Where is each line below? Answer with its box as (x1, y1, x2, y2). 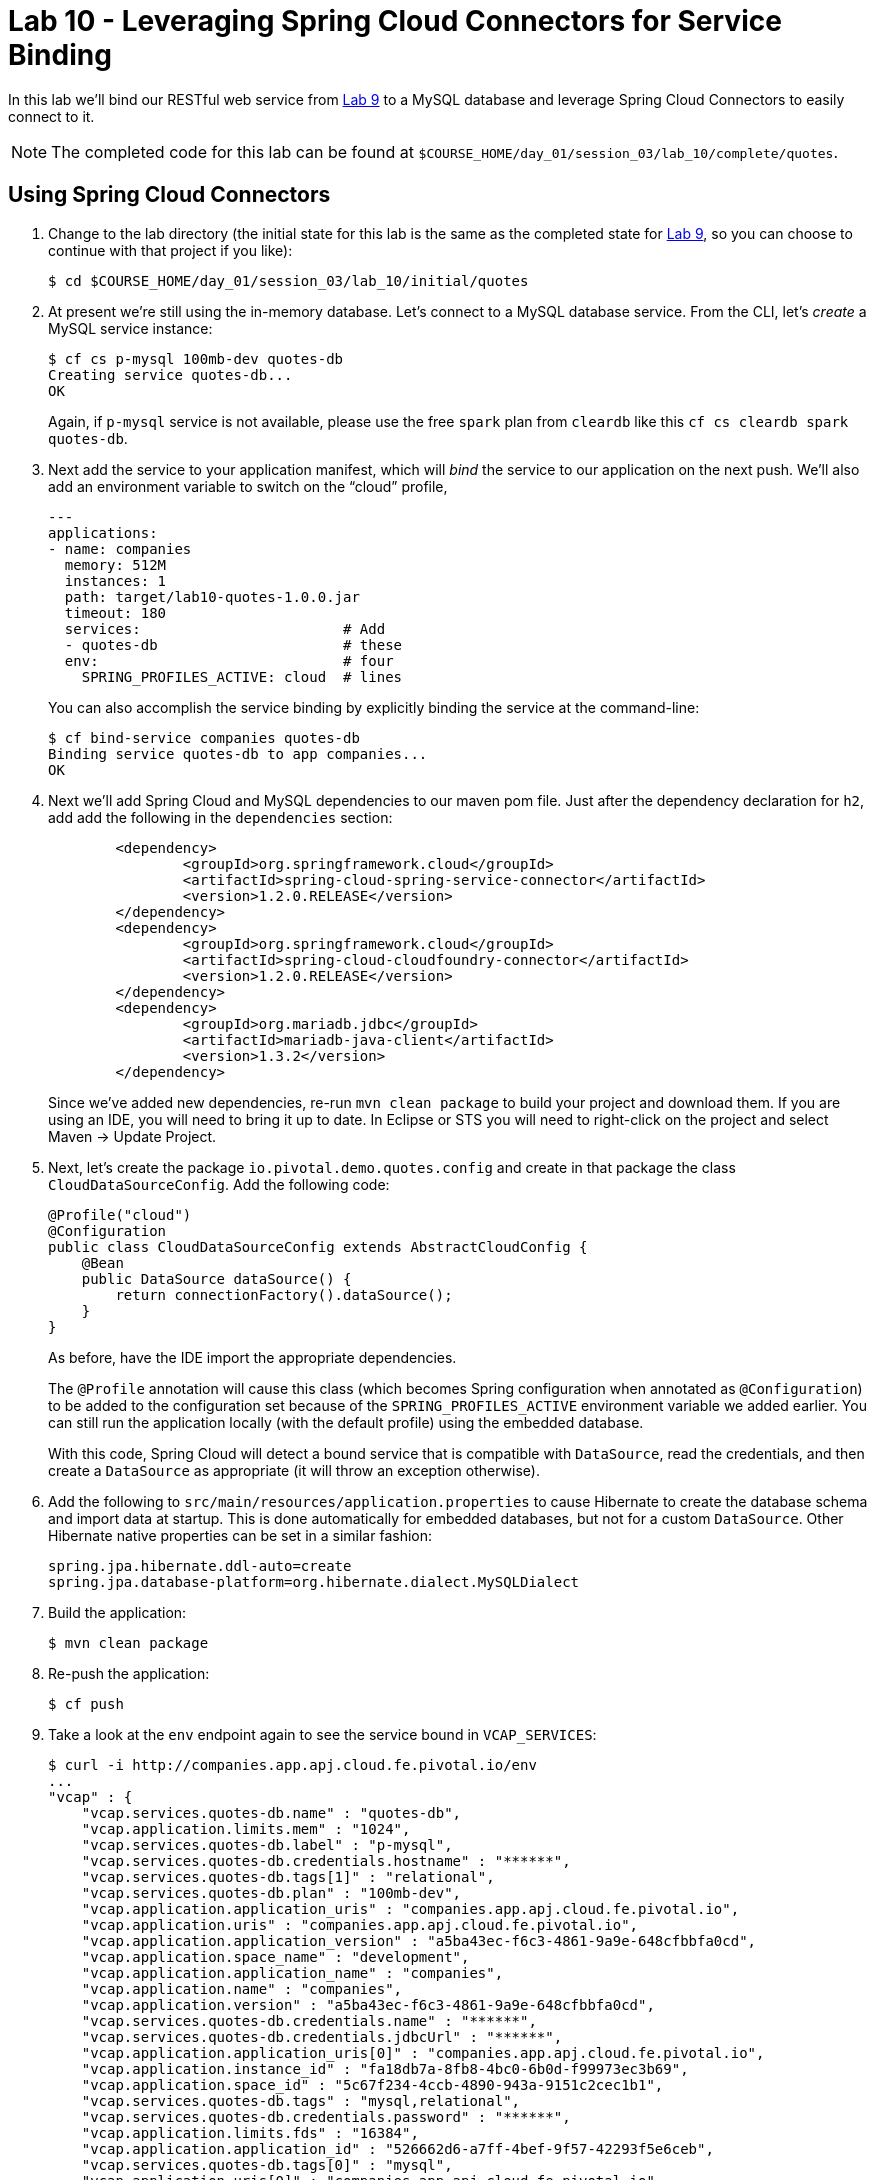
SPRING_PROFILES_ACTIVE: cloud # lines (81, 668, 403, 685)
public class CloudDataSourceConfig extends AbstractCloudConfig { (48, 1238, 588, 1255)
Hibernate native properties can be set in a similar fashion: (48, 1526, 433, 1544)
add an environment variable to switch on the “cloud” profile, (48, 477, 448, 495)
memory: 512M (64, 556, 167, 573)
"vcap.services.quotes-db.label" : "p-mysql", (81, 1836, 453, 1853)
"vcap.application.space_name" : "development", (81, 1948, 470, 1965)
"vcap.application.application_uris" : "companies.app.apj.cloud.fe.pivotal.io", (81, 1900, 740, 1917)
